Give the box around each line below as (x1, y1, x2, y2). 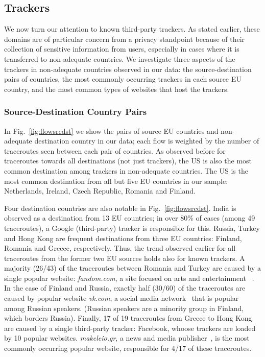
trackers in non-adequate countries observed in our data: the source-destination (4, 63, 252, 74)
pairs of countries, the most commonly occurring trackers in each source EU (4, 74, 242, 84)
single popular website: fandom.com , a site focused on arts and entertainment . (4, 272, 254, 283)
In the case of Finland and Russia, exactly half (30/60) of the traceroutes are (4, 282, 246, 293)
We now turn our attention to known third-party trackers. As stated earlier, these (4, 23, 260, 34)
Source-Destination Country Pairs (4, 105, 147, 118)
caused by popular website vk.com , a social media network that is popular (4, 293, 239, 303)
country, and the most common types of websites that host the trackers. (4, 83, 229, 94)
